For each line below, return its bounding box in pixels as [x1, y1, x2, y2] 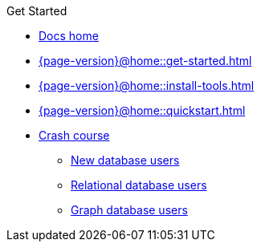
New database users [71, 153, 180, 167]
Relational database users [71, 178, 207, 192]
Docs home [39, 29, 99, 43]
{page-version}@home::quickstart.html [39, 104, 246, 117]
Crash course [39, 128, 110, 142]
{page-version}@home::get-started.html [39, 54, 252, 67]
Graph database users [71, 203, 188, 217]
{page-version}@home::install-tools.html [39, 79, 255, 92]
